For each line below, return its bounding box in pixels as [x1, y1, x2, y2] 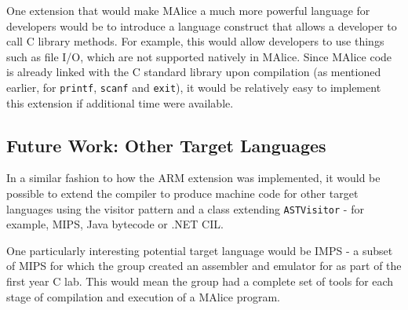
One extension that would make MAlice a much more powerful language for [6, 2, 370, 18]
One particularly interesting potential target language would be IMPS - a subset [6, 242, 393, 258]
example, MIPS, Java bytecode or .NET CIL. [6, 216, 224, 232]
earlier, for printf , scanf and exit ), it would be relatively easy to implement [6, 78, 381, 95]
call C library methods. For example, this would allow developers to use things [6, 33, 384, 49]
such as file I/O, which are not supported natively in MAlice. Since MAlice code [6, 48, 392, 64]
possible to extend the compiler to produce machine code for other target [6, 185, 359, 202]
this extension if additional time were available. [6, 94, 234, 111]
